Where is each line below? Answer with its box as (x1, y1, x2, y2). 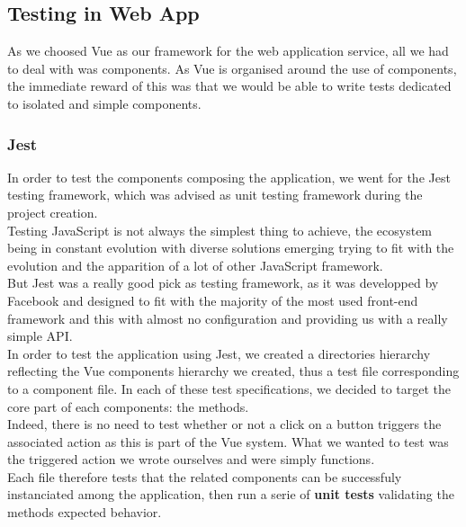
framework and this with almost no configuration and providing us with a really (7, 308, 448, 327)
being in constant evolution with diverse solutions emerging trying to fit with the (7, 238, 454, 257)
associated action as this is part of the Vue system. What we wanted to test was (7, 432, 449, 451)
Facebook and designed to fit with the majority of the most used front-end (7, 290, 418, 309)
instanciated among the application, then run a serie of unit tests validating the (7, 485, 454, 504)
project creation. (7, 202, 98, 221)
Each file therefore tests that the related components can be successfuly (7, 467, 402, 486)
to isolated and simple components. (7, 94, 202, 112)
